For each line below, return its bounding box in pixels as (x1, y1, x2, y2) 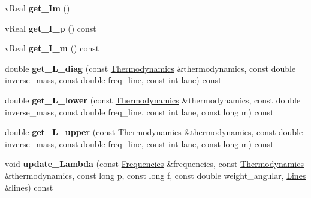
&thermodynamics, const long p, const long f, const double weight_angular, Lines (5, 169, 306, 181)
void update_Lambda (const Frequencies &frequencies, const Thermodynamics (5, 157, 304, 170)
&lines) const (5, 181, 53, 193)
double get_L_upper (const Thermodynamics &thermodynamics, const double (5, 126, 303, 138)
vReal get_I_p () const (5, 22, 96, 34)
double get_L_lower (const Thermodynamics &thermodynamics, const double (5, 93, 301, 106)
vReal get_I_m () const (5, 42, 99, 54)
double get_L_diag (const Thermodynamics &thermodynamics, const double (5, 62, 296, 74)
